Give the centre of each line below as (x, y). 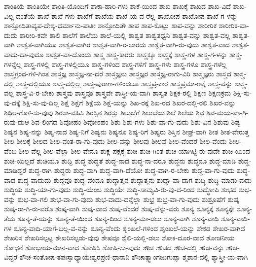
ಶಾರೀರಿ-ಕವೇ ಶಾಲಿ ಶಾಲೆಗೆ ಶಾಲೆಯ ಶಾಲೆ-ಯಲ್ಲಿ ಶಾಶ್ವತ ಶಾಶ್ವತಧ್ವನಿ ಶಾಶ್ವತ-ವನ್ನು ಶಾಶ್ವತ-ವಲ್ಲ (125, 35)
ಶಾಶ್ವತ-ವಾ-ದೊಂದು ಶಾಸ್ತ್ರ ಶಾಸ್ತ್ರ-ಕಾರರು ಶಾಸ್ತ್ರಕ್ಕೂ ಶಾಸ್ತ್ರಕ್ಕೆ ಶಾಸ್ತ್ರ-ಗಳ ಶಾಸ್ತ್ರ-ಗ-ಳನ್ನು (136, 54)
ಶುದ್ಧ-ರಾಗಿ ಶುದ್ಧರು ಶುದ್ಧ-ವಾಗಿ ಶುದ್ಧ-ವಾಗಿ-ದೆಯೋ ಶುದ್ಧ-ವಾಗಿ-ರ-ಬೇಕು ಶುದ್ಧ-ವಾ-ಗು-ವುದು (132, 170)
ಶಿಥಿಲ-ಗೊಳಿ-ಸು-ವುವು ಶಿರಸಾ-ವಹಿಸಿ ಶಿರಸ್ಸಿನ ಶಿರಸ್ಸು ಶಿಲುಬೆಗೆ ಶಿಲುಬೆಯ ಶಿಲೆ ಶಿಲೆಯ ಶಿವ (104, 112)
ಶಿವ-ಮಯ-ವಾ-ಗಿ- (227, 112)
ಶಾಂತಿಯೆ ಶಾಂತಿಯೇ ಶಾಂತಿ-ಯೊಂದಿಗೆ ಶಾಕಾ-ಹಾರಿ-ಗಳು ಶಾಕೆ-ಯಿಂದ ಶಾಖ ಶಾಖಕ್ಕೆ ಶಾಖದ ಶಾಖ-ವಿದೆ (117, 6)
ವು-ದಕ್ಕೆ (12, 102)
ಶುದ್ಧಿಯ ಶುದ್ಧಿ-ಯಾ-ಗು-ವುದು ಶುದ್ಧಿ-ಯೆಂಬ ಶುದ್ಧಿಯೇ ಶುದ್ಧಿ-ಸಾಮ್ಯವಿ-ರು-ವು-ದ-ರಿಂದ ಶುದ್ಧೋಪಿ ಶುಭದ (120, 189)
